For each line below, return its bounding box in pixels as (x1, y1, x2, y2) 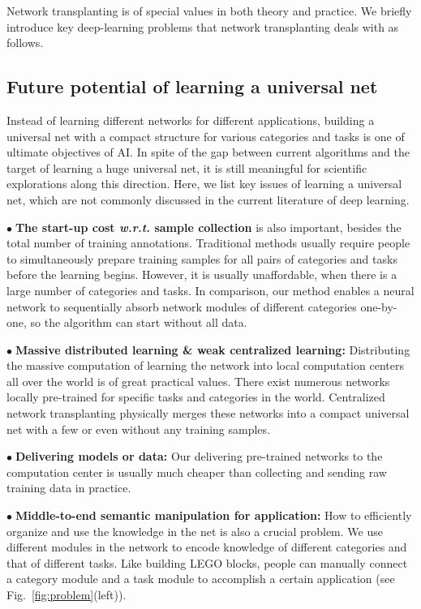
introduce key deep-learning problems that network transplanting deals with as (6, 18, 399, 35)
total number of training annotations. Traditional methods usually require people (6, 234, 410, 251)
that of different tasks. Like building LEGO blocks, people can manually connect (6, 554, 408, 571)
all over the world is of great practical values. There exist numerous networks (6, 372, 390, 389)
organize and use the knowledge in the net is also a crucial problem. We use (6, 522, 383, 539)
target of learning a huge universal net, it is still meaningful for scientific (6, 159, 367, 176)
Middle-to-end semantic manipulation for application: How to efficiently (15, 507, 412, 524)
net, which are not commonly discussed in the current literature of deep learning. (6, 191, 410, 208)
